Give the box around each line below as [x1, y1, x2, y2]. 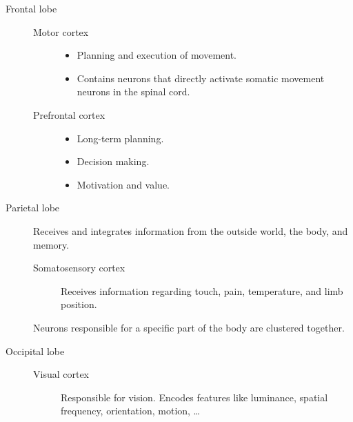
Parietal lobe [6, 200, 60, 215]
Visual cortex [33, 367, 90, 381]
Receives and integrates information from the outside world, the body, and [33, 223, 348, 238]
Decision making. [77, 154, 150, 169]
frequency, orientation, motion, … [61, 403, 200, 418]
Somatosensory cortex [33, 260, 125, 275]
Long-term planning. [77, 131, 164, 145]
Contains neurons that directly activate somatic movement [77, 70, 325, 85]
